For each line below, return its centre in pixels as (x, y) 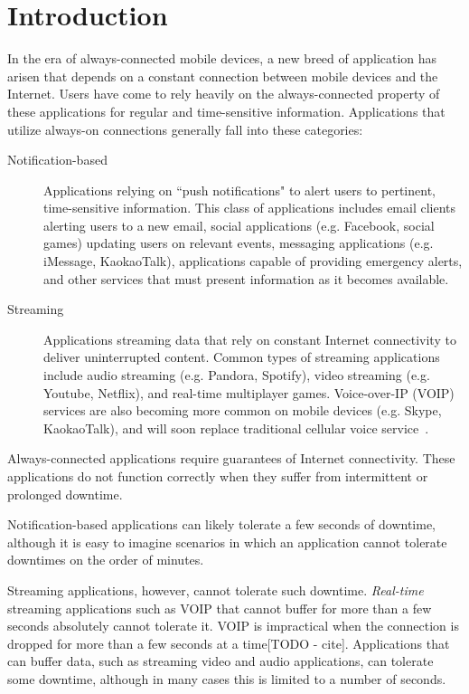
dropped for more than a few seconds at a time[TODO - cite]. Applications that (229, 643)
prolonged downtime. (65, 494)
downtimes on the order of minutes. (106, 560)
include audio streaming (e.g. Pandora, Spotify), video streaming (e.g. (237, 375)
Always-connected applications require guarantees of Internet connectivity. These (231, 458)
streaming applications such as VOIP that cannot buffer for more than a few (220, 608)
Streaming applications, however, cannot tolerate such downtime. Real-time (216, 589)
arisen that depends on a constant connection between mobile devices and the (223, 76)
